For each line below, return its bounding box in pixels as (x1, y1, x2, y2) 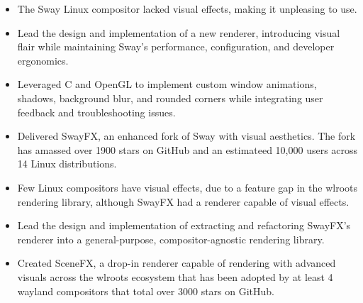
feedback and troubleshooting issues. (17, 104, 176, 119)
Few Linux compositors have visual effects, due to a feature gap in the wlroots (17, 180, 357, 194)
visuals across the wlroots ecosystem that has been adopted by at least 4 (17, 269, 333, 284)
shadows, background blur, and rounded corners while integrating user (17, 90, 323, 105)
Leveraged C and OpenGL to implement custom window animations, (17, 77, 317, 92)
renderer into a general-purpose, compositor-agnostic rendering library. (17, 231, 325, 246)
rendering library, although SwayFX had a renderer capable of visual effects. (17, 194, 350, 209)
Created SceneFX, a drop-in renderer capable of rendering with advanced (17, 255, 336, 270)
